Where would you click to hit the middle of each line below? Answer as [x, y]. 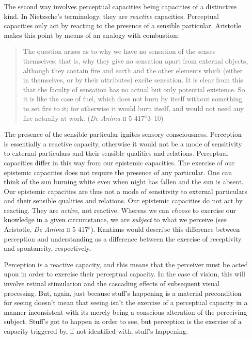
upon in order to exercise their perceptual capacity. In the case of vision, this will [125, 274]
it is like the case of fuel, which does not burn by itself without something [133, 99]
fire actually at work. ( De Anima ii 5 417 [84, 118]
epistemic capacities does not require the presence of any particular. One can [118, 172]
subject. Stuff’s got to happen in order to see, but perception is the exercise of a [123, 321]
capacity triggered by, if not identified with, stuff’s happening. [96, 331]
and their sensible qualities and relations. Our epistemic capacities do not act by [123, 201]
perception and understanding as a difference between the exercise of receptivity [123, 238]
